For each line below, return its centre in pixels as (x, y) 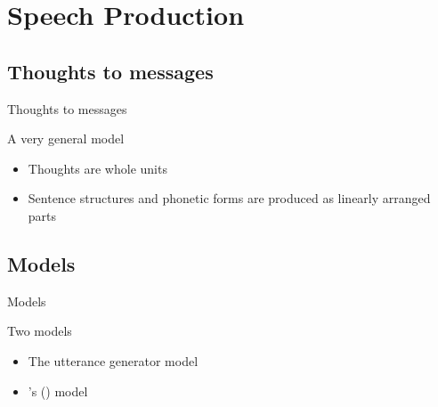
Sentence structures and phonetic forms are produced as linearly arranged (229, 198)
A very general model (66, 138)
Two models (40, 331)
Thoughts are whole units (97, 168)
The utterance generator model (113, 360)
